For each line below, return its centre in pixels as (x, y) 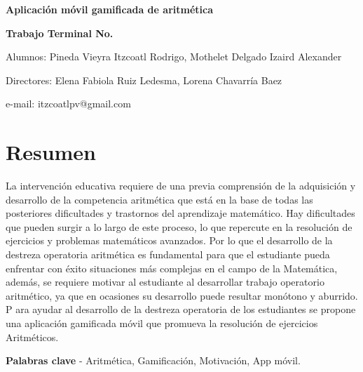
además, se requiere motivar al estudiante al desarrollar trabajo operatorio (165, 282)
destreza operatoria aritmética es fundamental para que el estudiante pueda (168, 254)
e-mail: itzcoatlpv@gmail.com (68, 104)
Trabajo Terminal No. (60, 33)
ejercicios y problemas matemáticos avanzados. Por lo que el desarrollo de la (169, 240)
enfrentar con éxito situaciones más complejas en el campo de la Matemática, (172, 268)
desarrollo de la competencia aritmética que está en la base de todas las (159, 199)
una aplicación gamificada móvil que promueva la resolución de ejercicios (162, 323)
